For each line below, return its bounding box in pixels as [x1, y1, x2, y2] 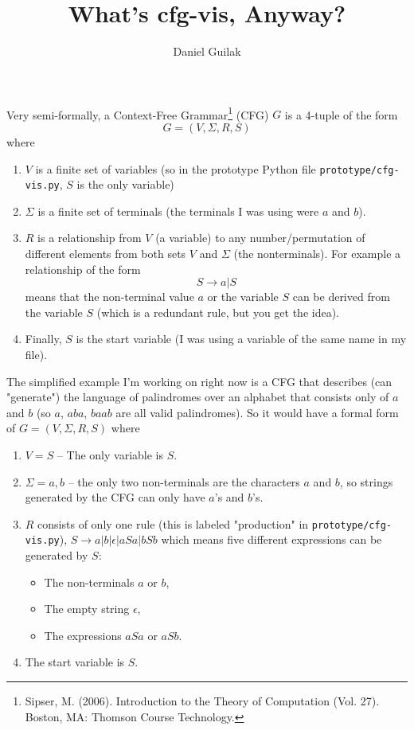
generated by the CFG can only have [25, 489, 205, 506]
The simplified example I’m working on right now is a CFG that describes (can [6, 373, 393, 389]
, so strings [339, 473, 393, 490]
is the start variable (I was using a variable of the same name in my [76, 330, 407, 347]
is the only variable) [76, 176, 174, 193]
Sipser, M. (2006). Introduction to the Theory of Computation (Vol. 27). [25, 693, 380, 709]
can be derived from [292, 288, 390, 305]
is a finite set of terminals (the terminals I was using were [37, 202, 319, 219]
